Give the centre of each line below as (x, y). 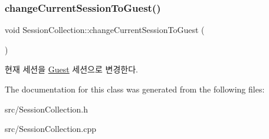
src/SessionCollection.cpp (51, 129)
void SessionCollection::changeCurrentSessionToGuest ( (105, 30)
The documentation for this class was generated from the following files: (135, 89)
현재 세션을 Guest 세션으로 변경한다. (71, 69)
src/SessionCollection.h (47, 109)
